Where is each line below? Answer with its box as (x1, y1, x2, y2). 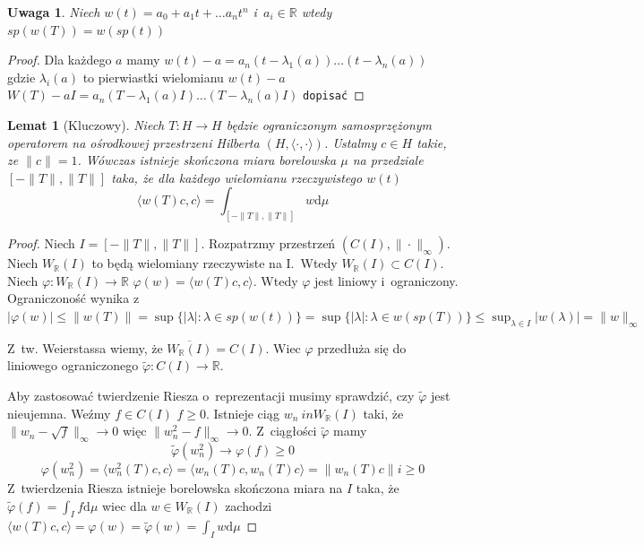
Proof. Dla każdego (7, 50, 112, 69)
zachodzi (225, 496, 272, 515)
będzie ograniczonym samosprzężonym (226, 116, 433, 134)
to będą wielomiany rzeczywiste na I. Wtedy (91, 254, 338, 272)
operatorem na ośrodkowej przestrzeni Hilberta (7, 133, 260, 151)
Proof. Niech (7, 234, 75, 253)
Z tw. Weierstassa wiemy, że (7, 338, 163, 357)
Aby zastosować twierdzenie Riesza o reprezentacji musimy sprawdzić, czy (7, 386, 415, 405)
